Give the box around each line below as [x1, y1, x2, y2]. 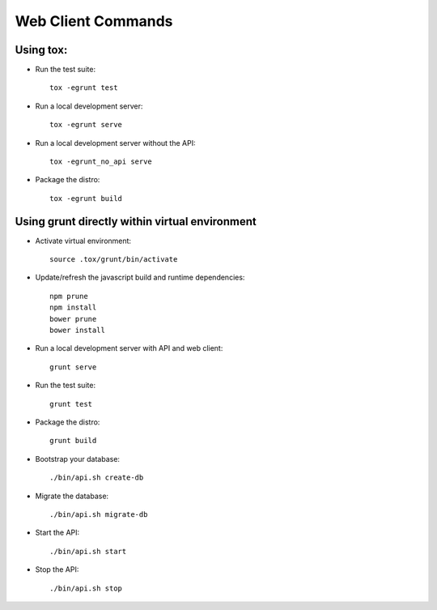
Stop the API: [35, 565, 79, 574]
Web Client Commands [15, 12, 173, 30]
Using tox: [15, 43, 68, 57]
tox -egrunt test [49, 83, 118, 92]
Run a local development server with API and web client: [35, 343, 223, 353]
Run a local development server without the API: [35, 138, 196, 147]
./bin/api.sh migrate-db [49, 510, 148, 518]
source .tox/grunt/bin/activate [49, 255, 178, 264]
